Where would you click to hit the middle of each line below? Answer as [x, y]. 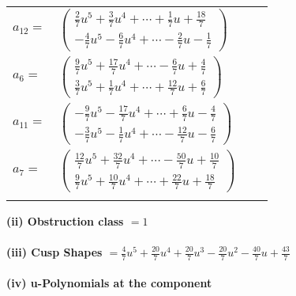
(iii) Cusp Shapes [54, 252]
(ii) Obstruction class [65, 220]
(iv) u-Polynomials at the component [109, 283]
